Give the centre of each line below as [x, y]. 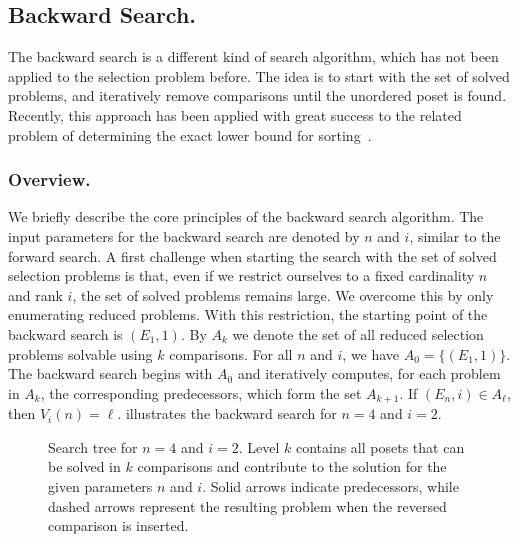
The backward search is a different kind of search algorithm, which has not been [253, 56]
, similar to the [455, 235]
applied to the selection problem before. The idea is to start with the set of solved [259, 75]
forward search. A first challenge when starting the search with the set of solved [252, 255]
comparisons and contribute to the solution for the [292, 466]
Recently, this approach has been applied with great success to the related [235, 114]
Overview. [49, 179]
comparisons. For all [231, 353]
